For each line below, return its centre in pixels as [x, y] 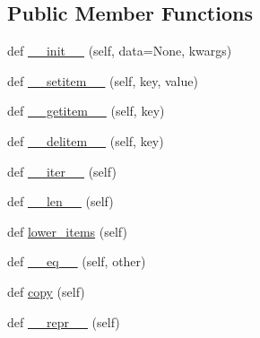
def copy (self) [46, 291]
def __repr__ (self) [64, 321]
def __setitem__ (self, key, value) [103, 80]
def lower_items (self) [67, 231]
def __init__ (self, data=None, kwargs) [120, 51]
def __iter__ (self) [62, 171]
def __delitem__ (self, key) [86, 140]
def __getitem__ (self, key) [86, 111]
